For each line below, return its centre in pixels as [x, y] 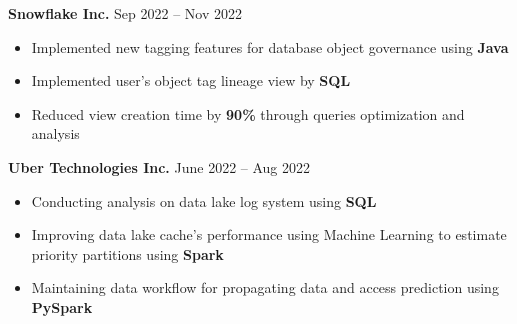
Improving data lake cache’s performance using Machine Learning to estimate [269, 234]
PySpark [62, 306]
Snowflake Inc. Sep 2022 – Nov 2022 [125, 13]
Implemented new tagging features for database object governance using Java [270, 46]
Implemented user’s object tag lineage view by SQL [191, 80]
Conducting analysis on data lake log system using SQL [204, 200]
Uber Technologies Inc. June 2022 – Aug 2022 [159, 166]
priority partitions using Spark [127, 253]
